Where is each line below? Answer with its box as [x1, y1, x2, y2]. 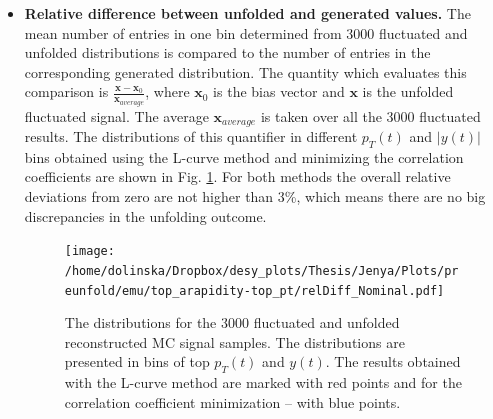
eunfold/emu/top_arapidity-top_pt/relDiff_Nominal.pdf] [64, 283, 445, 298]
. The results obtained [325, 351, 461, 372]
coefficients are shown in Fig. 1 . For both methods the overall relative [24, 166, 451, 187]
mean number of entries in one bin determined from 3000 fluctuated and [24, 22, 468, 43]
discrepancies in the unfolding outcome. [24, 205, 267, 226]
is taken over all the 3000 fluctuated [260, 105, 481, 126]
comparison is [24, 81, 109, 102]
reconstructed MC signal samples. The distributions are [64, 331, 405, 352]
